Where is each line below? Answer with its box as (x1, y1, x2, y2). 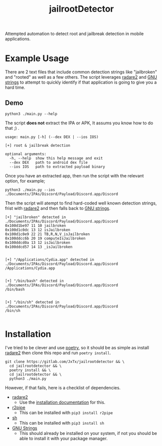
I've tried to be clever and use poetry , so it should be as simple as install (5, 344, 149, 350)
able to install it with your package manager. (19, 435, 108, 441)
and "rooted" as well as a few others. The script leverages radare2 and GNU (5, 74, 158, 80)
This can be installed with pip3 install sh (19, 420, 104, 426)
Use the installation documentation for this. (19, 399, 106, 405)
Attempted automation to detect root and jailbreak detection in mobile (5, 31, 144, 37)
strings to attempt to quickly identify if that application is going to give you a (5, 79, 157, 86)
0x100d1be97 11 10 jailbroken (5, 223, 66, 228)
